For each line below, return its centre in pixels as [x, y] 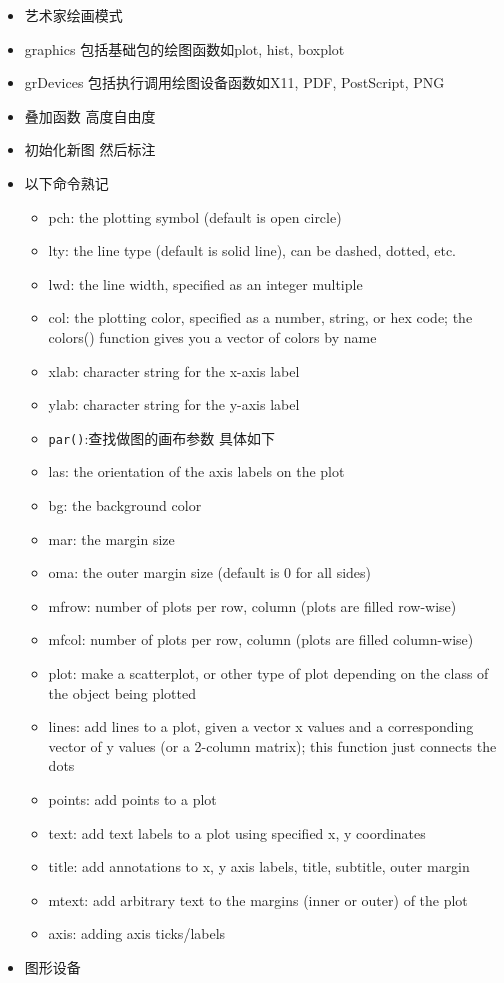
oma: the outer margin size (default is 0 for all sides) [209, 572]
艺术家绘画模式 [73, 15]
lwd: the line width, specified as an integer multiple [205, 283]
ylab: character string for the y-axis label [174, 404]
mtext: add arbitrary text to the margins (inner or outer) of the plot [258, 899]
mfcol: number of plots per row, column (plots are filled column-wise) [261, 639]
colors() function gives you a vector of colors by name [212, 336]
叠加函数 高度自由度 [90, 115]
